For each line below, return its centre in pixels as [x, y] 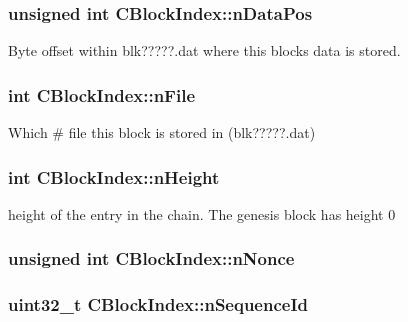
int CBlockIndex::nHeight [114, 176]
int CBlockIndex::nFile [102, 94]
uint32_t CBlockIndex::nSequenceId [158, 304]
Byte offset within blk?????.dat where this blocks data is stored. [204, 50]
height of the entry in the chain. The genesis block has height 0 [202, 213]
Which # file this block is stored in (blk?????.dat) [162, 132]
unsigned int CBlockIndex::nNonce [151, 258]
